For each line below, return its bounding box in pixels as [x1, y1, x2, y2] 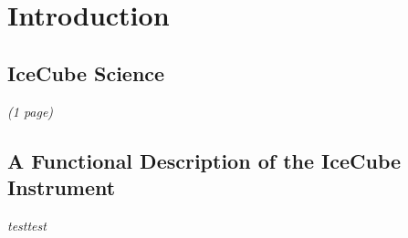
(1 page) [7, 101, 54, 120]
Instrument [7, 172, 116, 201]
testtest [7, 215, 47, 234]
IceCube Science [7, 58, 165, 87]
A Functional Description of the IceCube [7, 146, 402, 174]
